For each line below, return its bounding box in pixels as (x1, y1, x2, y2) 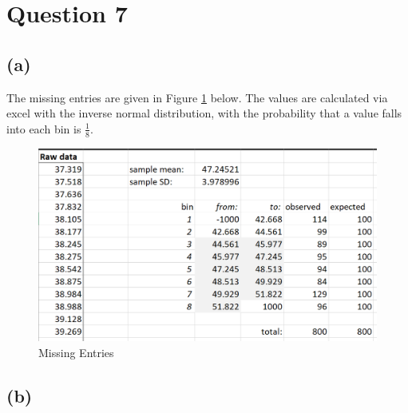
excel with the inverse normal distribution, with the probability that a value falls (6, 105, 402, 121)
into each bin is (6, 120, 81, 137)
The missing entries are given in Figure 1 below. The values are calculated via (6, 89, 388, 105)
